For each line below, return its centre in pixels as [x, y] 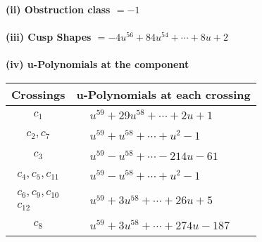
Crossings [38, 94]
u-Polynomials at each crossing [163, 94]
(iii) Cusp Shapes [49, 37]
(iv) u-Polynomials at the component [98, 64]
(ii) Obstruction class [58, 9]
